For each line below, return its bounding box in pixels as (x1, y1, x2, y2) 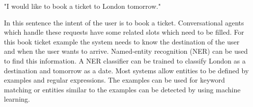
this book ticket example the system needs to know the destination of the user (4, 36, 240, 46)
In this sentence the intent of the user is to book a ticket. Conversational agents (4, 17, 244, 27)
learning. (4, 94, 30, 104)
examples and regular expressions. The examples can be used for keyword (4, 75, 225, 85)
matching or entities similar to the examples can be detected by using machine (4, 84, 241, 94)
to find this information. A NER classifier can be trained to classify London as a (4, 55, 246, 65)
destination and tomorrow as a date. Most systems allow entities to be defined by (4, 65, 249, 75)
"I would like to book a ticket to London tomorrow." (4, 1, 161, 11)
